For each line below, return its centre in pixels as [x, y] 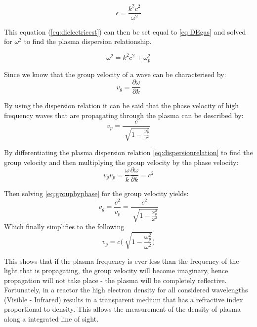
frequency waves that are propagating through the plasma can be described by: [124, 115]
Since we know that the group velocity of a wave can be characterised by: [115, 74]
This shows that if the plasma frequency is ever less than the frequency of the [122, 261]
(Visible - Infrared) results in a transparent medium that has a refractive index [124, 299]
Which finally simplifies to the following [64, 226]
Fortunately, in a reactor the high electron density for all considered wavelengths [126, 290]
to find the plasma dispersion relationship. [88, 41]
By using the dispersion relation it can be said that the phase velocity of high [122, 105]
